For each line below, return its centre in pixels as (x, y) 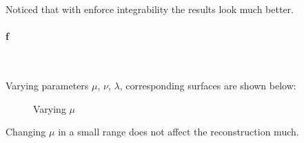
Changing (26, 132)
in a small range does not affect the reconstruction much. (179, 132)
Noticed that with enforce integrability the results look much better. (150, 9)
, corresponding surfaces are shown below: (208, 85)
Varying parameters (47, 85)
